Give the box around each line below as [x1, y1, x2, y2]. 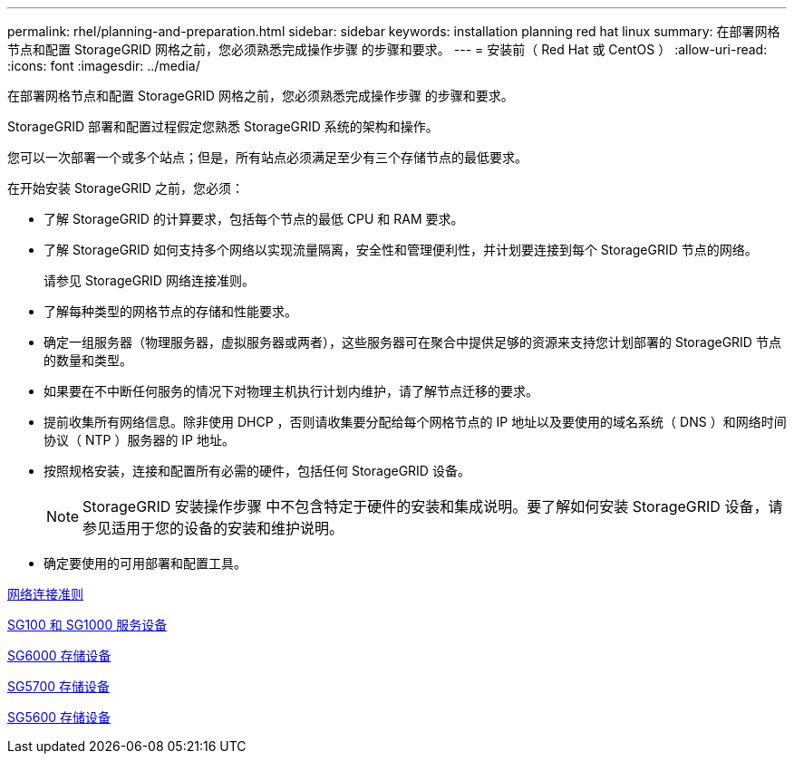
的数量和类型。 [44, 352, 132, 368]
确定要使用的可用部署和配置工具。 [44, 555, 247, 571]
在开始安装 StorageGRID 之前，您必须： [7, 180, 244, 196]
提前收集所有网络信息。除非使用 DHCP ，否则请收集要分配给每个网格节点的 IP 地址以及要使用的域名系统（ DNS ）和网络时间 [44, 414, 787, 429]
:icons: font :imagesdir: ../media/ [7, 58, 200, 73]
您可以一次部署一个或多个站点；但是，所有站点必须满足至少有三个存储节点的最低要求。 [7, 149, 528, 165]
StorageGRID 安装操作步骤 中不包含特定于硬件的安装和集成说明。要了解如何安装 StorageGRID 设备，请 [82, 497, 783, 515]
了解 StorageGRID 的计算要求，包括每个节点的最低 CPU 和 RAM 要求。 [44, 211, 464, 226]
